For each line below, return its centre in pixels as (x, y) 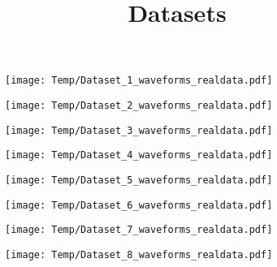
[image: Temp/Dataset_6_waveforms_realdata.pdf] (139, 205)
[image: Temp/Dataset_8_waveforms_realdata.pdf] (139, 254)
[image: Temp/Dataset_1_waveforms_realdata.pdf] (139, 81)
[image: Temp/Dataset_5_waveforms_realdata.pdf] (139, 180)
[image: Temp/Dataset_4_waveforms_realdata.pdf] (139, 155)
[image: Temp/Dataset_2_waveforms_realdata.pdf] (139, 106)
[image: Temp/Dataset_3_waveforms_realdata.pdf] (139, 130)
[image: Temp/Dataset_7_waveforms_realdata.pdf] (139, 230)
